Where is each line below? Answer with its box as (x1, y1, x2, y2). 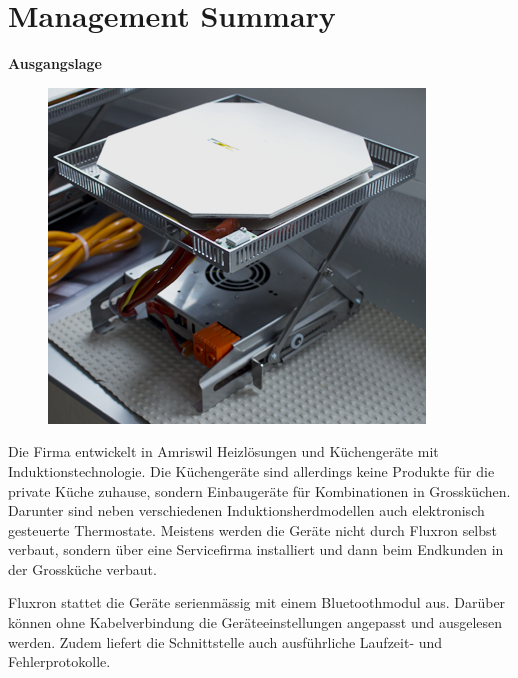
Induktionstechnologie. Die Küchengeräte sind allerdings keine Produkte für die (8, 460, 495, 481)
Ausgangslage (8, 53, 102, 74)
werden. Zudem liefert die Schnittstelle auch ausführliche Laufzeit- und (8, 631, 443, 652)
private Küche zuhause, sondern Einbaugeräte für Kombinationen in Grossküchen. (8, 480, 511, 501)
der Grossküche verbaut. (8, 558, 157, 579)
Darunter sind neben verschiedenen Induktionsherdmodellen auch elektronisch (8, 500, 485, 521)
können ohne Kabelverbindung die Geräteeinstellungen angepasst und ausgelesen (8, 612, 503, 633)
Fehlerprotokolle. (8, 651, 111, 672)
